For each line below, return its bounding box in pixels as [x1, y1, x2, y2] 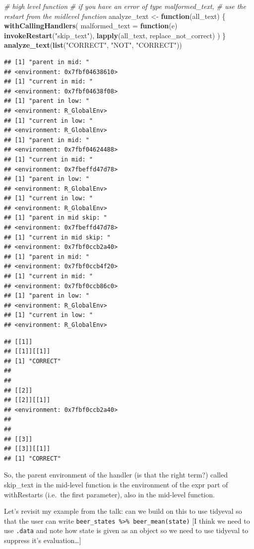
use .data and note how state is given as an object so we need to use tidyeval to [4, 525, 249, 536]
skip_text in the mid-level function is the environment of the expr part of [4, 479, 228, 489]
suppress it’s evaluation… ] [4, 535, 81, 545]
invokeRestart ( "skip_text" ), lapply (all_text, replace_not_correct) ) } [4, 30, 226, 40]
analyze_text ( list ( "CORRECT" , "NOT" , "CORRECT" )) [4, 40, 182, 50]
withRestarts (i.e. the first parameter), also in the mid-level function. [4, 489, 215, 499]
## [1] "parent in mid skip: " [4, 214, 107, 222]
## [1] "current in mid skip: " [4, 234, 111, 241]
